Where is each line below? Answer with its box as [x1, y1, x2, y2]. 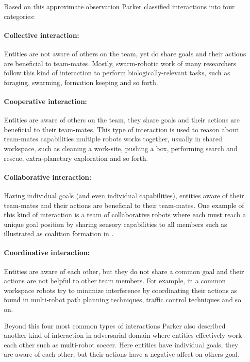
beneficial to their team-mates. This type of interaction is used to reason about [4, 124, 239, 134]
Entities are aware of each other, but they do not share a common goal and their [4, 266, 244, 276]
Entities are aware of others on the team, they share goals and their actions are [4, 115, 240, 125]
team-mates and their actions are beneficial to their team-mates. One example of [4, 200, 244, 210]
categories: [4, 11, 35, 21]
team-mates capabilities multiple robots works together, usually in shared [4, 134, 222, 144]
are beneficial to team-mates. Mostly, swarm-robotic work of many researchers [4, 58, 236, 68]
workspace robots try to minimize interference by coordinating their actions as [4, 285, 237, 295]
